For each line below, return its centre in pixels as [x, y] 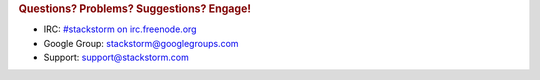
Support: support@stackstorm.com [116, 57]
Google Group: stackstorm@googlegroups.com [141, 43]
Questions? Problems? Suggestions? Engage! [135, 8]
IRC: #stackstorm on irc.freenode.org [120, 29]
